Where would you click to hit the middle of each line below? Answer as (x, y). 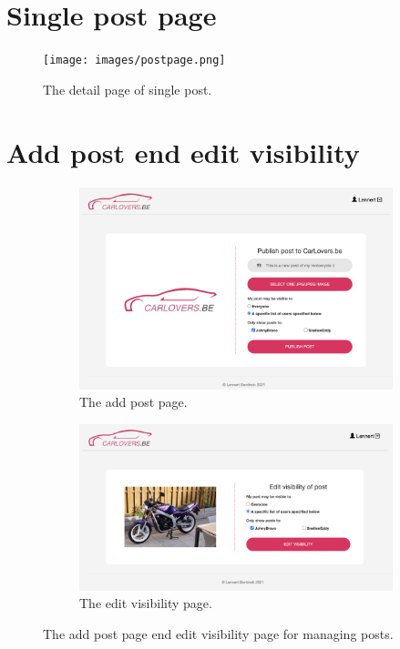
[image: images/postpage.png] (134, 61)
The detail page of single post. (128, 89)
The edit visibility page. (146, 603)
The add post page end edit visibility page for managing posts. (218, 634)
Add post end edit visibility (183, 152)
